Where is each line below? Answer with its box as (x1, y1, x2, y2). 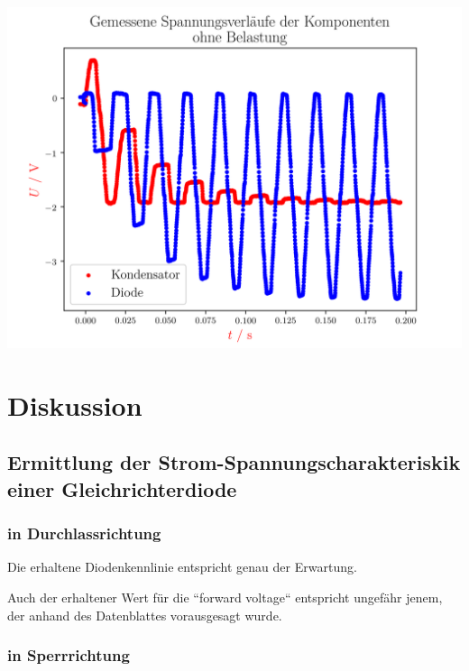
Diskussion (7, 386, 143, 423)
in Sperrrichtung (7, 644, 130, 666)
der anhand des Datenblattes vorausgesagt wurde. (7, 605, 282, 624)
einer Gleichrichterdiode (7, 474, 237, 502)
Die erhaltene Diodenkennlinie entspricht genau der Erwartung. (7, 557, 357, 576)
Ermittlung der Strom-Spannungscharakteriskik (7, 448, 461, 476)
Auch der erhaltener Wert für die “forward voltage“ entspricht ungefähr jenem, (7, 587, 443, 606)
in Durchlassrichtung (7, 522, 161, 545)
